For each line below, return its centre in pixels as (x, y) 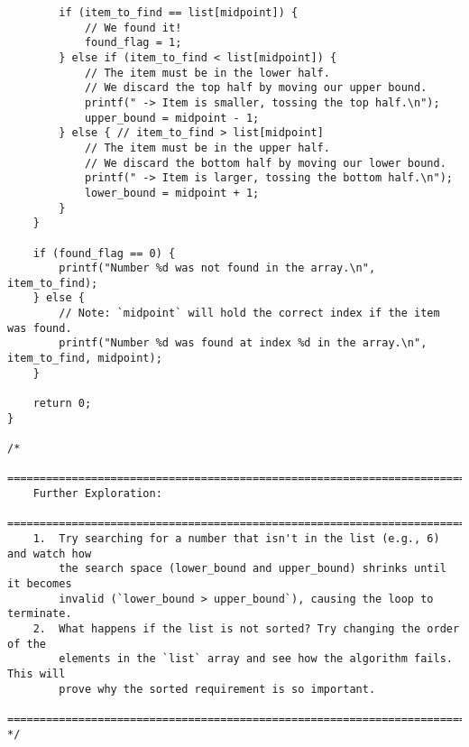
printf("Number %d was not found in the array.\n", (217, 268)
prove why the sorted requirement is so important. (217, 689)
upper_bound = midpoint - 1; (172, 118)
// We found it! (133, 28)
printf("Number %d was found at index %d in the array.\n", (243, 343)
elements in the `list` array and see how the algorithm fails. (256, 659)
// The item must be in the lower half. (207, 73)
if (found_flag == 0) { (104, 253)
